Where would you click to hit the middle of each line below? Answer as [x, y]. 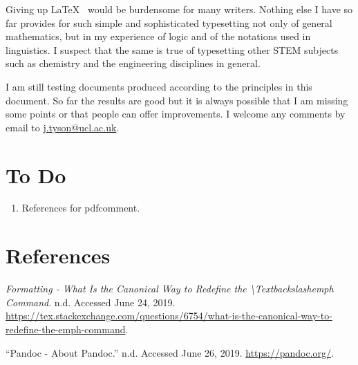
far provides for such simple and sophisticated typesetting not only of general [169, 22]
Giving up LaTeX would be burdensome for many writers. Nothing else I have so [179, 9]
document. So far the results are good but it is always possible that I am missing [177, 100]
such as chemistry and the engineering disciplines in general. [133, 63]
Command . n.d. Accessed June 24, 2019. [91, 302]
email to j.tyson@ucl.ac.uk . [63, 127]
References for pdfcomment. [81, 208]
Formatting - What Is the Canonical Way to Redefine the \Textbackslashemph [170, 289]
